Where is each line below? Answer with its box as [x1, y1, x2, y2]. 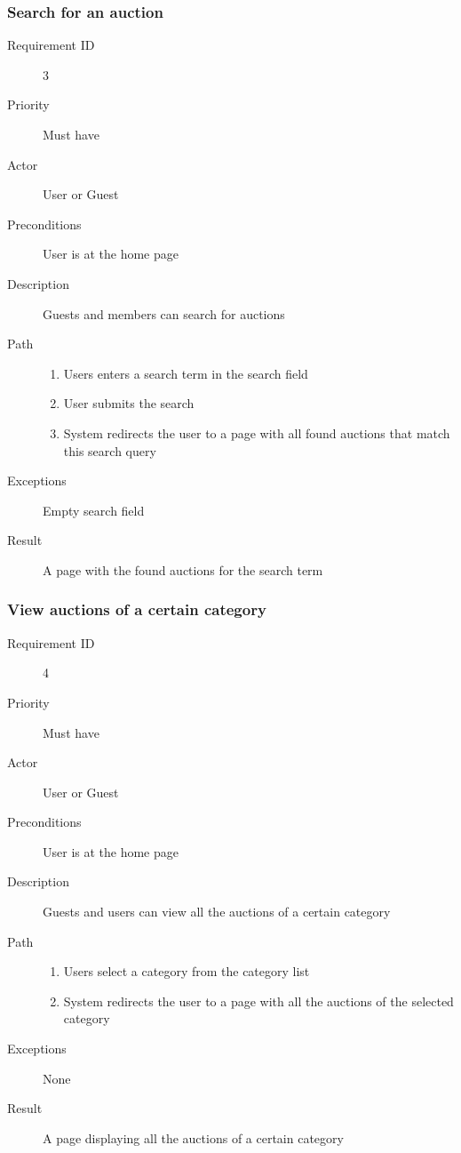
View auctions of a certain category [7, 598, 266, 621]
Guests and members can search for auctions [43, 304, 285, 323]
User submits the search [63, 394, 195, 412]
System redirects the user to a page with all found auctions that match [63, 423, 450, 442]
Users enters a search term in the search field [63, 364, 308, 382]
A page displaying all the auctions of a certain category [43, 1128, 344, 1147]
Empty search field [43, 500, 145, 519]
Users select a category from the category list [63, 962, 310, 981]
